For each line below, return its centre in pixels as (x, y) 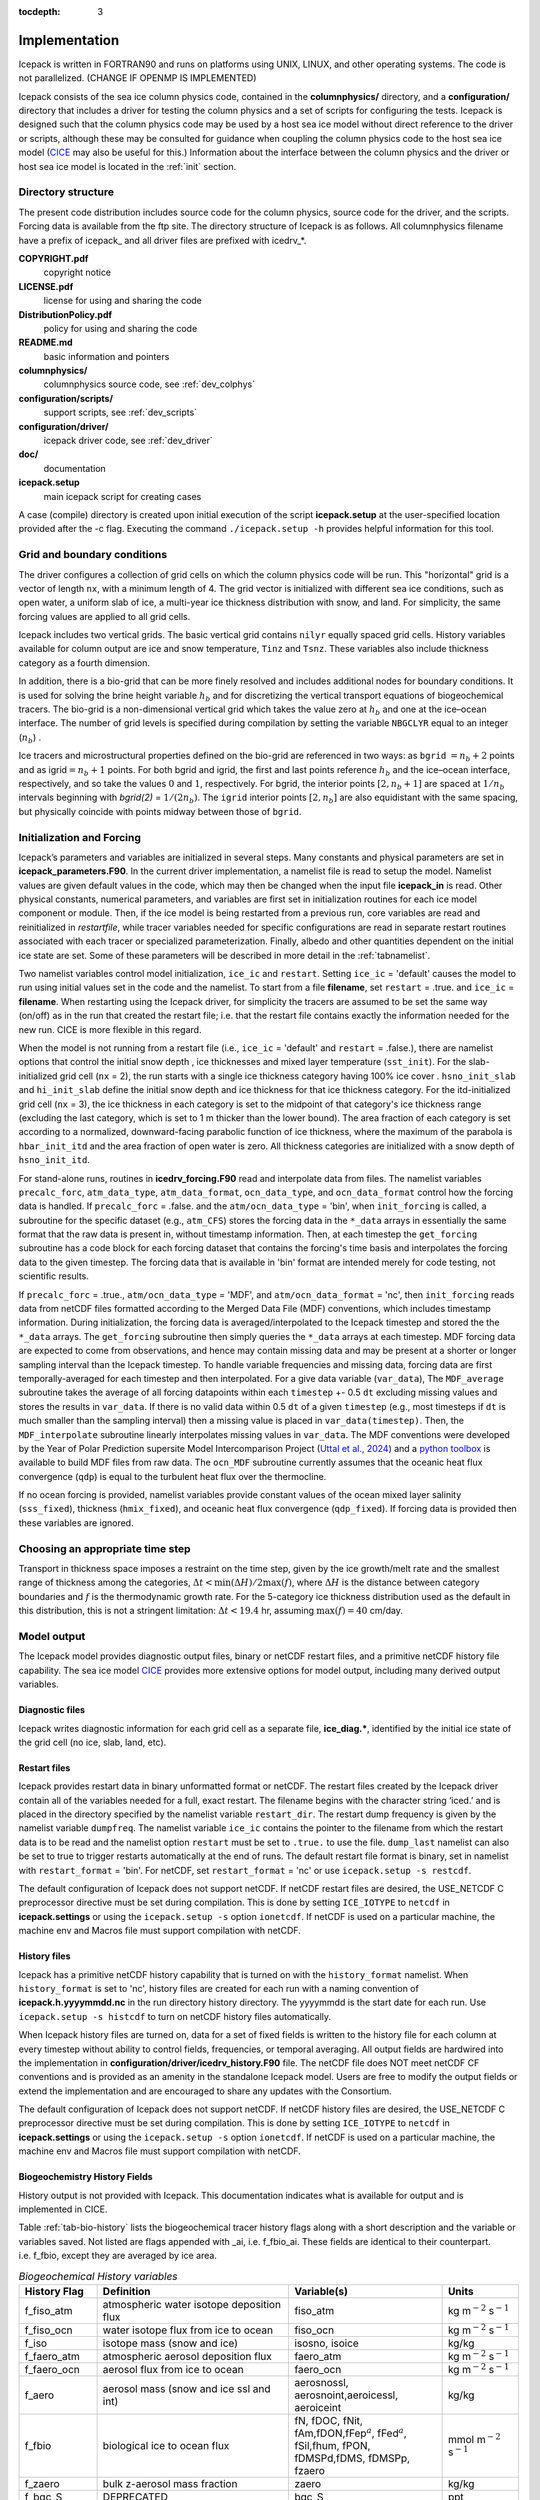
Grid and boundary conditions (93, 555)
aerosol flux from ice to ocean (173, 2369)
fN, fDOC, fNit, (329, 2420)
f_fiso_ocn (49, 2330)
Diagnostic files (51, 1710)
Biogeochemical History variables (98, 2276)
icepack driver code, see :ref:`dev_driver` (128, 441)
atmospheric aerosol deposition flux (187, 2356)
